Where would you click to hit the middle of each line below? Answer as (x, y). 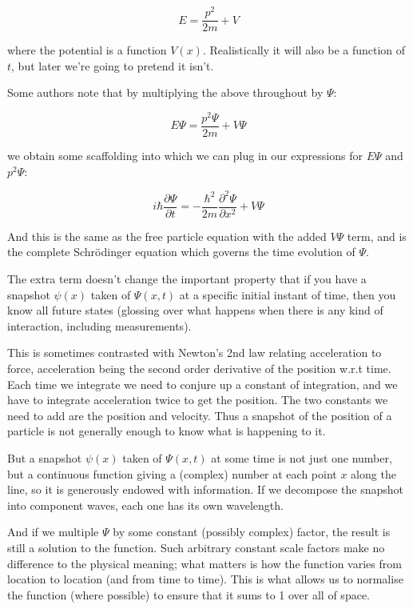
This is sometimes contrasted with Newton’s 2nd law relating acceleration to (195, 353)
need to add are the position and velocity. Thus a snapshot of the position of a (200, 415)
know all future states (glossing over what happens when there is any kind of (195, 310)
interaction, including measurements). (99, 325)
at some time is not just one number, (302, 457)
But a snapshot (45, 457)
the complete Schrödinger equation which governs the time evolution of (181, 252)
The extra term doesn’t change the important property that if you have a (187, 278)
